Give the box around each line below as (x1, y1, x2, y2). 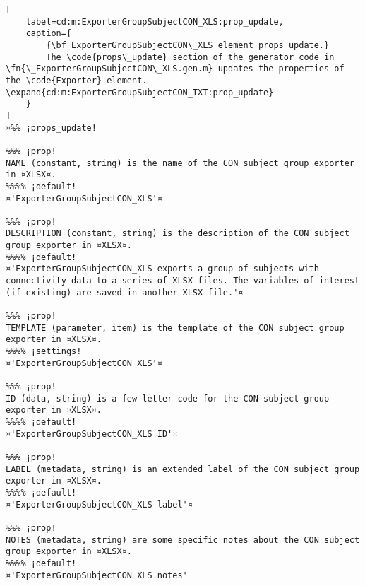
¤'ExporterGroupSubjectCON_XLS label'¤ (6, 499, 193, 510)
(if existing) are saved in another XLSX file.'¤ (6, 287, 244, 298)
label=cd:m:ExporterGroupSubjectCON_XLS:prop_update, (25, 16, 284, 27)
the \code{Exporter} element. (6, 75, 148, 86)
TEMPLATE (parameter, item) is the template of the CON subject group (6, 322, 345, 333)
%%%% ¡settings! (6, 346, 82, 357)
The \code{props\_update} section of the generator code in (46, 52, 335, 62)
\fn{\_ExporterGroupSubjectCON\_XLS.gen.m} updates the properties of (6, 64, 345, 74)
